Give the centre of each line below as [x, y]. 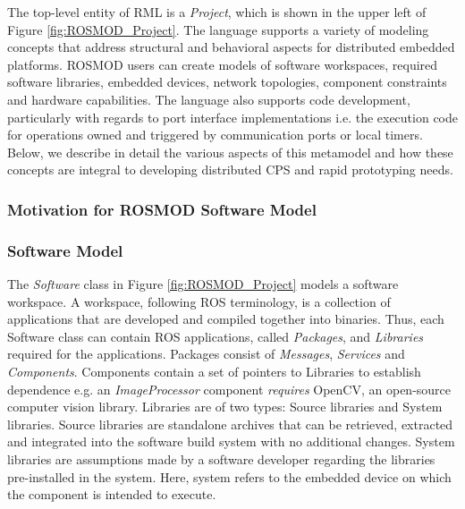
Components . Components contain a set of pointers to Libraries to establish [214, 371]
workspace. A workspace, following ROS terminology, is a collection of [199, 301]
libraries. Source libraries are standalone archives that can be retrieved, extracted [230, 424]
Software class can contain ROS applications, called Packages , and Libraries [216, 336]
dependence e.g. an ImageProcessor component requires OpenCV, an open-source [229, 389]
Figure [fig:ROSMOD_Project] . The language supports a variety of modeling [218, 29]
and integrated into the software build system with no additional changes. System [231, 441]
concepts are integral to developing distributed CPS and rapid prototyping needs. [230, 170]
